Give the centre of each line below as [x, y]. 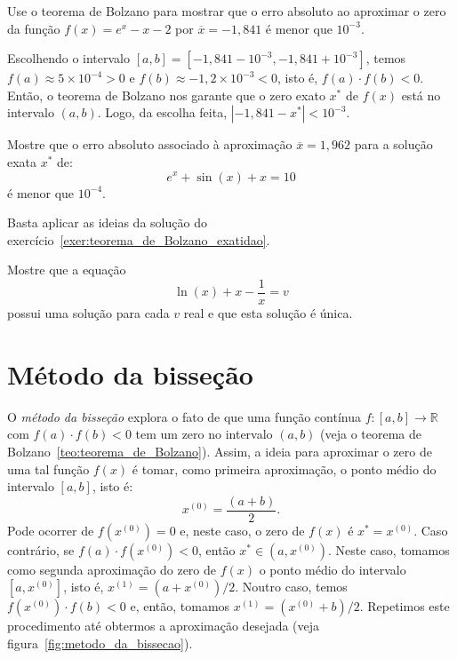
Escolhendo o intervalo [68, 58]
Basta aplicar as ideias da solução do [107, 222]
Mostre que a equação [67, 270]
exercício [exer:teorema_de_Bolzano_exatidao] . [139, 239]
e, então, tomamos [180, 606]
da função [34, 28]
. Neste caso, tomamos [389, 549]
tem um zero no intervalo [204, 434]
